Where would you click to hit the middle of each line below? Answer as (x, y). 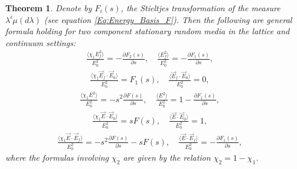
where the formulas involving (57, 157)
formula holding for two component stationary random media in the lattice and (148, 31)
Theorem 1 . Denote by (49, 8)
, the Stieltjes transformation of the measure (200, 8)
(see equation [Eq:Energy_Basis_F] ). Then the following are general (168, 19)
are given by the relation (167, 157)
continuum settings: (41, 42)
